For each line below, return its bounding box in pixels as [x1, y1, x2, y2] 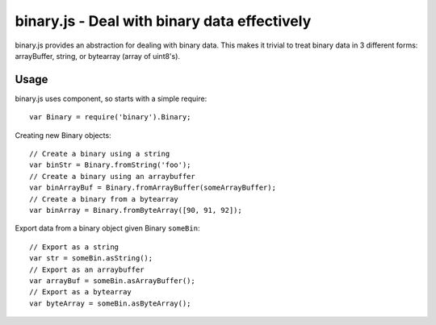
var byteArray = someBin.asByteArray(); [29, 298, 191, 308]
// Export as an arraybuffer [29, 265, 145, 274]
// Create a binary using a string [29, 149, 170, 159]
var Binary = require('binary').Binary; [29, 113, 191, 122]
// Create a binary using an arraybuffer [29, 172, 195, 181]
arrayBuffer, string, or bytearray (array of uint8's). [15, 51, 181, 60]
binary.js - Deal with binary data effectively [15, 12, 312, 30]
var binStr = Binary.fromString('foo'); [29, 160, 191, 169]
